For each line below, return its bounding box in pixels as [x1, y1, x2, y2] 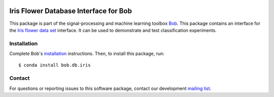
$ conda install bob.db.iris [18, 62, 91, 68]
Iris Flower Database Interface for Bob [9, 7, 132, 15]
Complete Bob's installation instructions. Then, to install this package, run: [9, 51, 164, 57]
